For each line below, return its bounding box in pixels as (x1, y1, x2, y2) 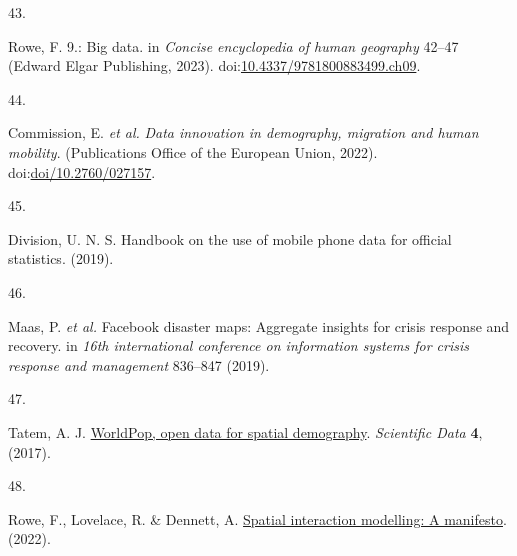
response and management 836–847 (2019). (8, 354, 270, 375)
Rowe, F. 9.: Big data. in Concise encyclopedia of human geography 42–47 (8, 35, 459, 56)
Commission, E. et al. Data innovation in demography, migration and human (8, 122, 479, 143)
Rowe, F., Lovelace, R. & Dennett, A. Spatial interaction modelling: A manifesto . (8, 508, 507, 529)
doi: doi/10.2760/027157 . (8, 161, 156, 182)
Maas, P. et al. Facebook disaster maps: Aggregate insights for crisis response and (8, 315, 510, 336)
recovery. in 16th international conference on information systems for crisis (8, 335, 469, 356)
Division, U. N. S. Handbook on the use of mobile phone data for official (8, 228, 452, 249)
